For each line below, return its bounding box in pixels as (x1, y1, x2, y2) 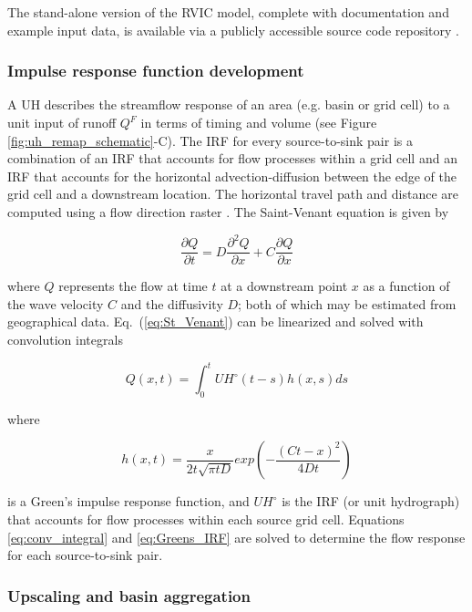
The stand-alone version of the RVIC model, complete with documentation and (7, 3, 449, 21)
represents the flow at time (58, 276, 208, 296)
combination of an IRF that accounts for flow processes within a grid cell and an (7, 149, 457, 168)
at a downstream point (221, 276, 348, 296)
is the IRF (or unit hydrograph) (282, 492, 460, 511)
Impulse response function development (7, 59, 304, 82)
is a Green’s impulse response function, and (7, 492, 250, 511)
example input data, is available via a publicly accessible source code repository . (7, 20, 459, 39)
